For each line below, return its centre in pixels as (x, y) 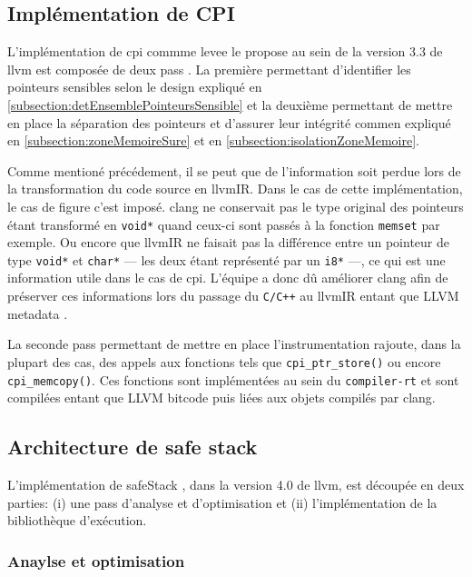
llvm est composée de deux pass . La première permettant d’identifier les (209, 69)
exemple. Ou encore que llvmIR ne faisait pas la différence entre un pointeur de (228, 242)
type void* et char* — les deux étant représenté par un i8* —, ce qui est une (226, 259)
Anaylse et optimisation (96, 560)
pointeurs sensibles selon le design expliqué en (135, 87)
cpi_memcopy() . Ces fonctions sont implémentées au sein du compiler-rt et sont (233, 379)
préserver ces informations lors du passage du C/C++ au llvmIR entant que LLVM (233, 296)
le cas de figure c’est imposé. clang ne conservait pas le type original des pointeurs (236, 206)
